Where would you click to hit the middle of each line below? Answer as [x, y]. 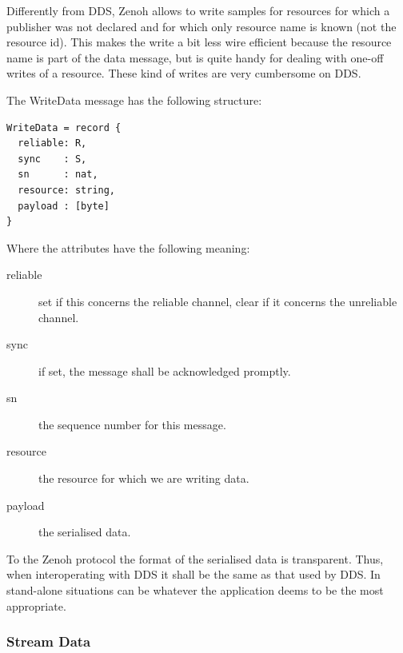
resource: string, [67, 190]
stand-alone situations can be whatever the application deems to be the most [195, 590]
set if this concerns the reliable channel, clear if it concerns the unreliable [218, 301]
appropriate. [36, 605]
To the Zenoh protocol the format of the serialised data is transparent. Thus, [195, 558]
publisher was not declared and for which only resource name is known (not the [201, 26]
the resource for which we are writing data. [144, 478]
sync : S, [52, 159]
